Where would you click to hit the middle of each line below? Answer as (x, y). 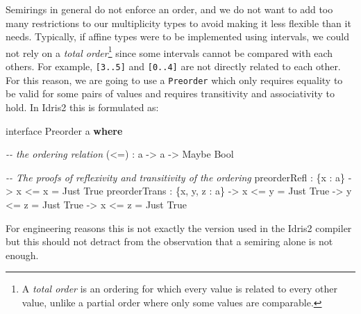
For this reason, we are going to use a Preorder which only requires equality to (174, 80)
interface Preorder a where (64, 130)
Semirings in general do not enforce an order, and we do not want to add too (169, 9)
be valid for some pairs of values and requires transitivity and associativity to (170, 93)
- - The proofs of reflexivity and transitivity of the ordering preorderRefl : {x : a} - (179, 177)
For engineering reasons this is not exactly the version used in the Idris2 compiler (179, 228)
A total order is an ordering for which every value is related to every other (179, 289)
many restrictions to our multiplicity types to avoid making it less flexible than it (178, 23)
